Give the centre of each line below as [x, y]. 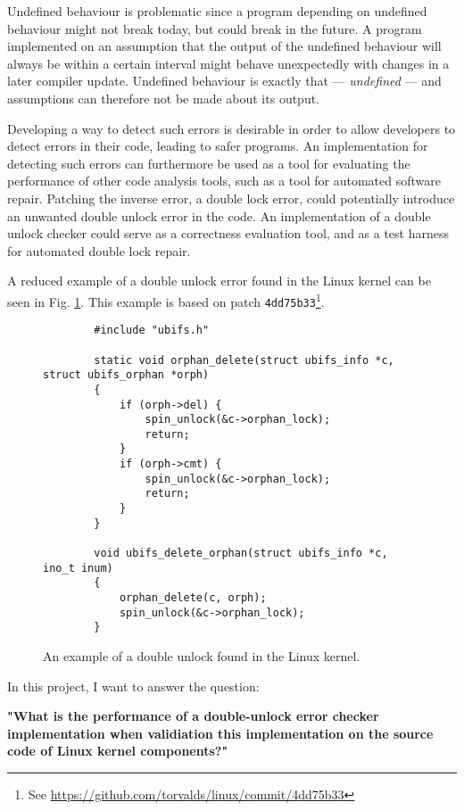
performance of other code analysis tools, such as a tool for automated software [224, 181]
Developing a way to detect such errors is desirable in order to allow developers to [232, 128]
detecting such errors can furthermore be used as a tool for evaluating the [209, 163]
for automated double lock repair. [99, 250]
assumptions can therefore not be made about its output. [164, 98]
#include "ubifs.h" [152, 331]
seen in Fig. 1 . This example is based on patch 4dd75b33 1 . [166, 300]
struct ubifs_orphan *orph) [126, 375]
